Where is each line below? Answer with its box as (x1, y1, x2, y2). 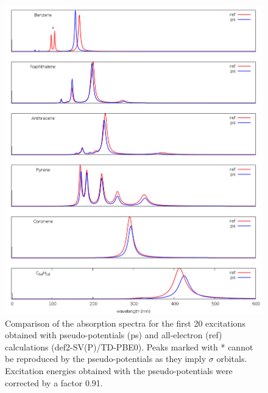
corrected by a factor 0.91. (5, 376, 103, 389)
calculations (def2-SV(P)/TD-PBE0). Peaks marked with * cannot (5, 340, 253, 353)
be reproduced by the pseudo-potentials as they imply (5, 352, 206, 365)
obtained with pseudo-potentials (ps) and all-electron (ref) (5, 329, 222, 341)
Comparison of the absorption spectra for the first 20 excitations (5, 316, 245, 329)
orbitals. (216, 352, 247, 365)
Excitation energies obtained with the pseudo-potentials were (5, 364, 233, 377)
